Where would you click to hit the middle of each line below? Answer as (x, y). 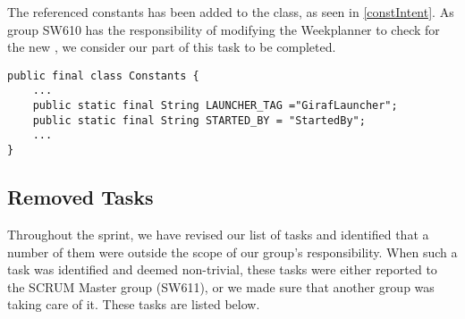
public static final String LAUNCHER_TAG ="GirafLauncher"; (215, 106)
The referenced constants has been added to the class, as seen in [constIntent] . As (231, 12)
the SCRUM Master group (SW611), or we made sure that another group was (221, 286)
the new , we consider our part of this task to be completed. (172, 47)
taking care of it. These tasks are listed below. (134, 304)
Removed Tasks (80, 197)
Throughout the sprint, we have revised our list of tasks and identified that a (218, 234)
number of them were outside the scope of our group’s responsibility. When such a (232, 252)
